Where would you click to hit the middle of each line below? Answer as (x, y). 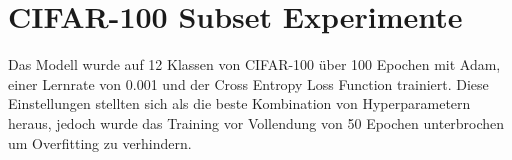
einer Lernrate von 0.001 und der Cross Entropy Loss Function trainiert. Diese (248, 83)
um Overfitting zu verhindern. (100, 142)
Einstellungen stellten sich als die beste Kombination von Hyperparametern (239, 103)
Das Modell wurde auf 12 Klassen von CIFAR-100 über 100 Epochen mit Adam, (254, 64)
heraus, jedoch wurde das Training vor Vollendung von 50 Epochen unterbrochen (256, 122)
